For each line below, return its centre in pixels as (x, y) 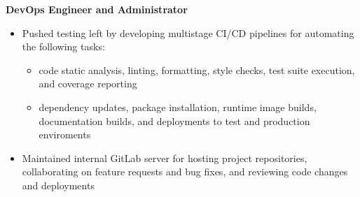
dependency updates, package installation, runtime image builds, (178, 107)
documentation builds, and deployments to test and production (174, 121)
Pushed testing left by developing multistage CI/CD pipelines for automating (188, 32)
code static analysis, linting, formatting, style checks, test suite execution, (197, 70)
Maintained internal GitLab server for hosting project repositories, (165, 158)
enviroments (65, 134)
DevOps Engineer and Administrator (97, 9)
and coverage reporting (88, 83)
